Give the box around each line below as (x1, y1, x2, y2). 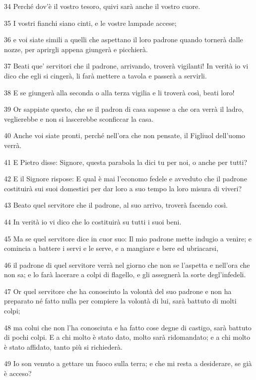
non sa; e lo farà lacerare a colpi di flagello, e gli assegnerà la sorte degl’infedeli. (4, 269, 246, 280)
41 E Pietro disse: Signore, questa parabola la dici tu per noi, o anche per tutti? (4, 156, 248, 167)
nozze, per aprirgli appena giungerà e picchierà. (4, 44, 148, 54)
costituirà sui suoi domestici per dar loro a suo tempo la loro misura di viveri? (4, 183, 242, 193)
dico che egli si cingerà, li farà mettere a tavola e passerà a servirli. (4, 70, 207, 80)
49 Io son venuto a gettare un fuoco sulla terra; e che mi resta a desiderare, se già (4, 358, 252, 369)
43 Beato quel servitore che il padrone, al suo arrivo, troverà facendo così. (4, 200, 228, 210)
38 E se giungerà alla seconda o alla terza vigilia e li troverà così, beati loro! (4, 87, 235, 97)
